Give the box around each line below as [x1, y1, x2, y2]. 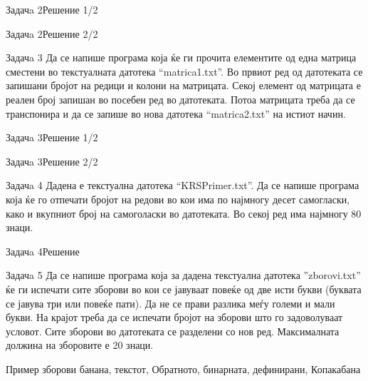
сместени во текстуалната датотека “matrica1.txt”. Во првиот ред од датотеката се [6, 63, 363, 78]
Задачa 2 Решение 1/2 [6, 2, 98, 16]
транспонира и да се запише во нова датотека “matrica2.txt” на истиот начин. [6, 106, 346, 121]
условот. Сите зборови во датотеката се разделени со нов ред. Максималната [6, 323, 340, 338]
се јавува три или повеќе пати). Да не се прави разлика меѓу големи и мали [6, 295, 335, 310]
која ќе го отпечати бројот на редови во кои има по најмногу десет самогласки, [6, 191, 350, 206]
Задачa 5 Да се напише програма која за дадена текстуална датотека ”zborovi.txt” [6, 268, 361, 283]
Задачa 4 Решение [6, 243, 80, 258]
